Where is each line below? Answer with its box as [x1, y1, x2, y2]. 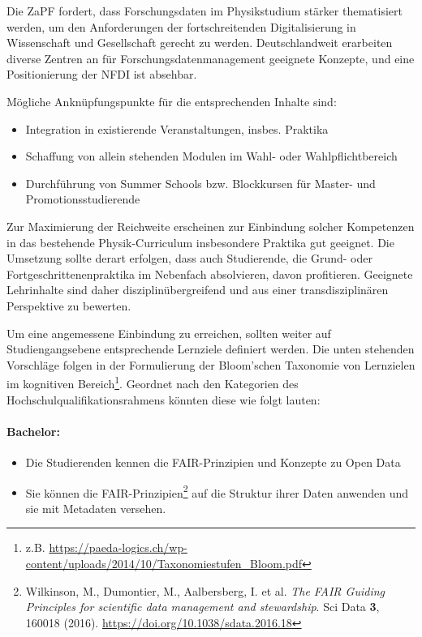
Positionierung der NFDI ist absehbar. [6, 66, 197, 83]
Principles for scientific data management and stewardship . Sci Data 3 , [25, 598, 380, 615]
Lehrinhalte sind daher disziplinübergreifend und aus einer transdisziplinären [6, 281, 389, 298]
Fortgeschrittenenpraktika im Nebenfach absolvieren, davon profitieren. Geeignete [6, 265, 413, 282]
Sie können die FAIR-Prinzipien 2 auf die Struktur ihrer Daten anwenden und [25, 481, 409, 501]
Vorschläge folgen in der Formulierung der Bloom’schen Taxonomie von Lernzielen [6, 356, 416, 373]
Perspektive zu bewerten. [6, 297, 131, 314]
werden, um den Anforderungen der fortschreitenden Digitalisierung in [6, 18, 356, 35]
